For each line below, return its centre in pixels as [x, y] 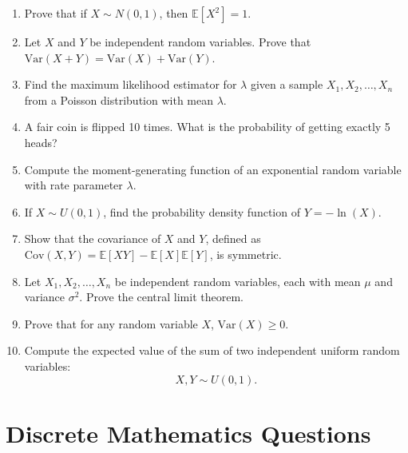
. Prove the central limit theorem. [161, 297]
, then [174, 13]
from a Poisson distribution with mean [119, 99]
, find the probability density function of [202, 211]
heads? [41, 142]
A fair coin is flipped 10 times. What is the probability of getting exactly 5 [207, 127]
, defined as [233, 238]
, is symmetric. [246, 254]
